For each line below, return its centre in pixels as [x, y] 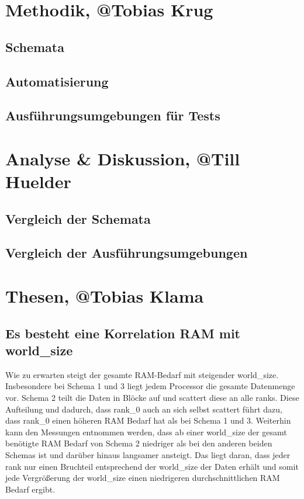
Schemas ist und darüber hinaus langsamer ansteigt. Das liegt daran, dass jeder [148, 454]
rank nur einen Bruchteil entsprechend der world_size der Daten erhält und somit [152, 466]
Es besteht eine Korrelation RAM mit [123, 333]
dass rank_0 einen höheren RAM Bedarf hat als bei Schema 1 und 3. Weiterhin [148, 420]
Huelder [38, 181]
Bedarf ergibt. [30, 489]
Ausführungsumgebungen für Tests [113, 115]
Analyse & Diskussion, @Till [123, 158]
